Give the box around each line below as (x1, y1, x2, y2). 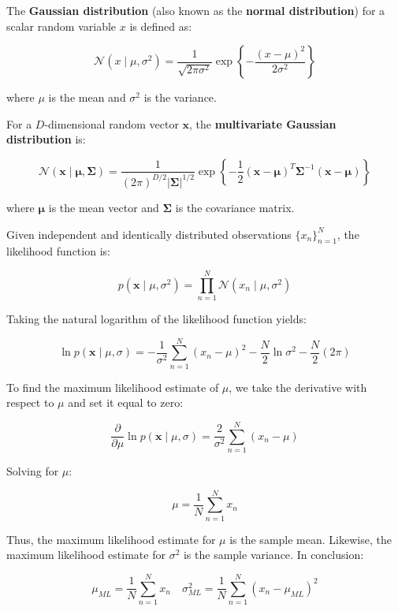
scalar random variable (6, 17, 117, 34)
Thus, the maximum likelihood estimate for (6, 531, 216, 547)
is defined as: (129, 17, 192, 34)
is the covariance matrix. (175, 199, 295, 215)
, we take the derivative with (229, 378, 367, 395)
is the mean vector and (48, 199, 159, 215)
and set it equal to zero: (68, 394, 184, 411)
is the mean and (48, 89, 126, 106)
